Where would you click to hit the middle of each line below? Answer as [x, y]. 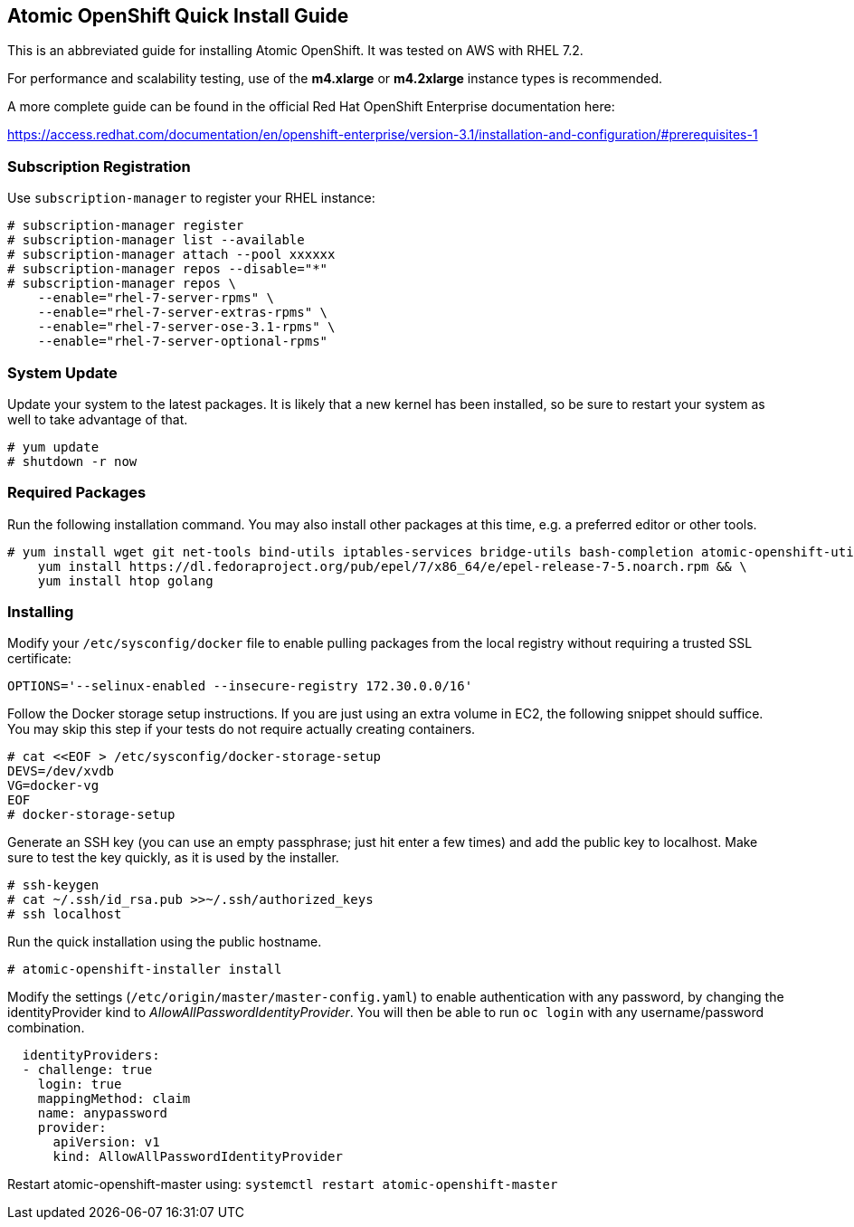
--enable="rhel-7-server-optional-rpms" [183, 342]
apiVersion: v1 [106, 1142]
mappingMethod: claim [114, 1099]
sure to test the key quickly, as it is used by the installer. [173, 858]
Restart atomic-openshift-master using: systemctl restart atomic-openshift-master [283, 1184]
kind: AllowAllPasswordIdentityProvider [198, 1157]
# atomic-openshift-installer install [145, 970]
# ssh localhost [65, 914]
